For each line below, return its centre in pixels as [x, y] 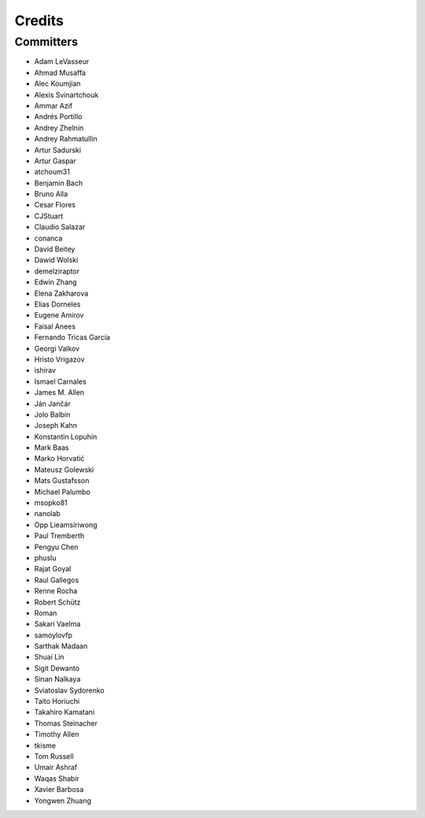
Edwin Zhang [55, 282]
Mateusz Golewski [64, 470]
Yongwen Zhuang [63, 801]
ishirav [45, 370]
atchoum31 [52, 172]
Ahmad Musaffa [60, 73]
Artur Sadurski [58, 150]
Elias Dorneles [57, 304]
